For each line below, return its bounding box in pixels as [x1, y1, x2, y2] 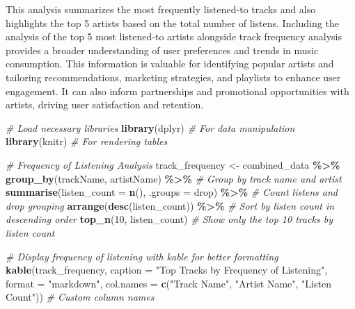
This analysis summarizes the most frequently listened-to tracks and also [6, 2, 316, 16]
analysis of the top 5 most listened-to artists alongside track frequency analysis [6, 29, 342, 44]
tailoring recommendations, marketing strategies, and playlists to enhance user [6, 69, 341, 84]
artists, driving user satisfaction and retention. [6, 97, 204, 112]
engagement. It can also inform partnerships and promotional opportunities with [6, 83, 349, 98]
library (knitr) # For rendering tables [6, 134, 168, 149]
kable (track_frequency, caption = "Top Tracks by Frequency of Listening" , [6, 262, 328, 277]
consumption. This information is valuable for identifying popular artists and [6, 56, 334, 71]
